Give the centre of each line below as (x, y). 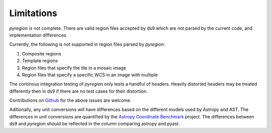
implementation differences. (39, 35)
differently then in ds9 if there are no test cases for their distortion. (79, 91)
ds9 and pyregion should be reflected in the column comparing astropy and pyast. (94, 124)
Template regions (40, 61)
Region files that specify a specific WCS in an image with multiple (90, 75)
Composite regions (42, 53)
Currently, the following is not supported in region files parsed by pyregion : (87, 44)
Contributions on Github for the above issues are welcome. (71, 100)
